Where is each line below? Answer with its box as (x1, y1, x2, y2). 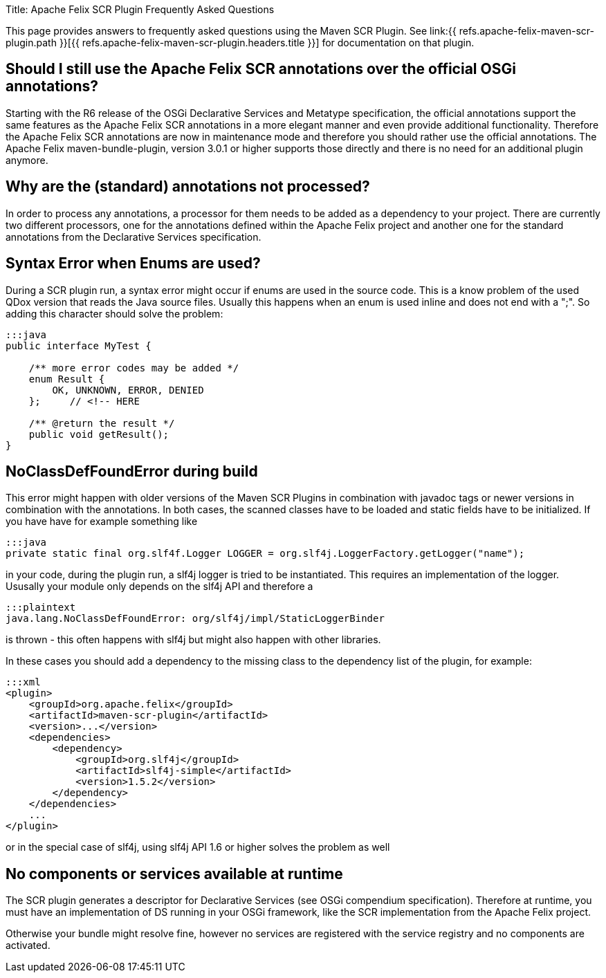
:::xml (6, 676, 41, 688)
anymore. (6, 154, 48, 166)
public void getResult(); (28, 428, 169, 440)
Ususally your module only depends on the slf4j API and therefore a (6, 580, 313, 593)
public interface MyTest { (6, 340, 151, 351)
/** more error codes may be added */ (28, 362, 239, 373)
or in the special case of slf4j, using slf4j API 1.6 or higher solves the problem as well (6, 841, 390, 854)
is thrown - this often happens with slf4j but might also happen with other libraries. (6, 634, 381, 646)
